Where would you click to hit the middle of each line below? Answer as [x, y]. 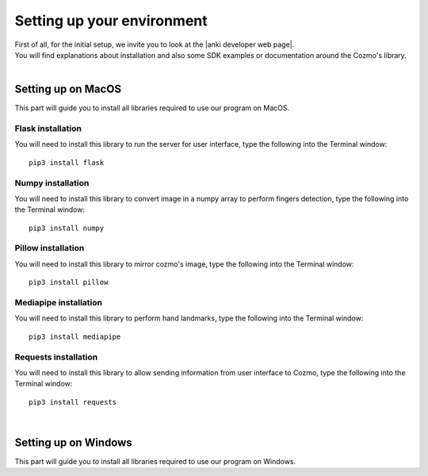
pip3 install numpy [67, 228]
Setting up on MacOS [68, 89]
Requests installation [56, 357]
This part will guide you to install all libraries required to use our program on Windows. [155, 461]
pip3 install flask [67, 162]
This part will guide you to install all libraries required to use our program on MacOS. [152, 108]
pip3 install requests [73, 402]
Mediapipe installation [59, 302]
